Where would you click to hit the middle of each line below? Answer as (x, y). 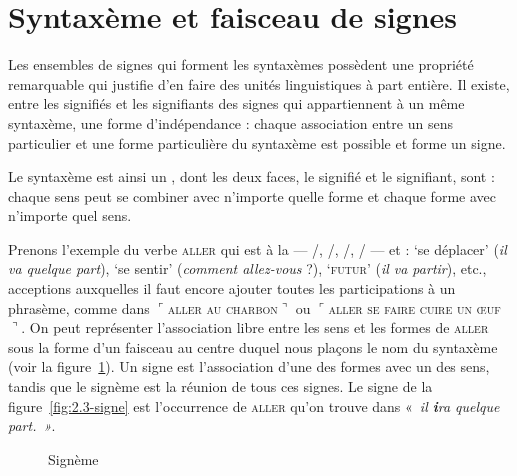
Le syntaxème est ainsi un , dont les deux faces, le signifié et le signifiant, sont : (251, 176)
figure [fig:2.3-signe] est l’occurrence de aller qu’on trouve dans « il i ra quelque (254, 405)
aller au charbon (222, 307)
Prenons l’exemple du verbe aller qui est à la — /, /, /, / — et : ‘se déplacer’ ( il (257, 248)
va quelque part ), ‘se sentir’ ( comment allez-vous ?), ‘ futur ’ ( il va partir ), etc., (247, 268)
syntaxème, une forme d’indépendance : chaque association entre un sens (230, 122)
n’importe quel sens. (70, 215)
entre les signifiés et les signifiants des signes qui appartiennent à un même (236, 103)
